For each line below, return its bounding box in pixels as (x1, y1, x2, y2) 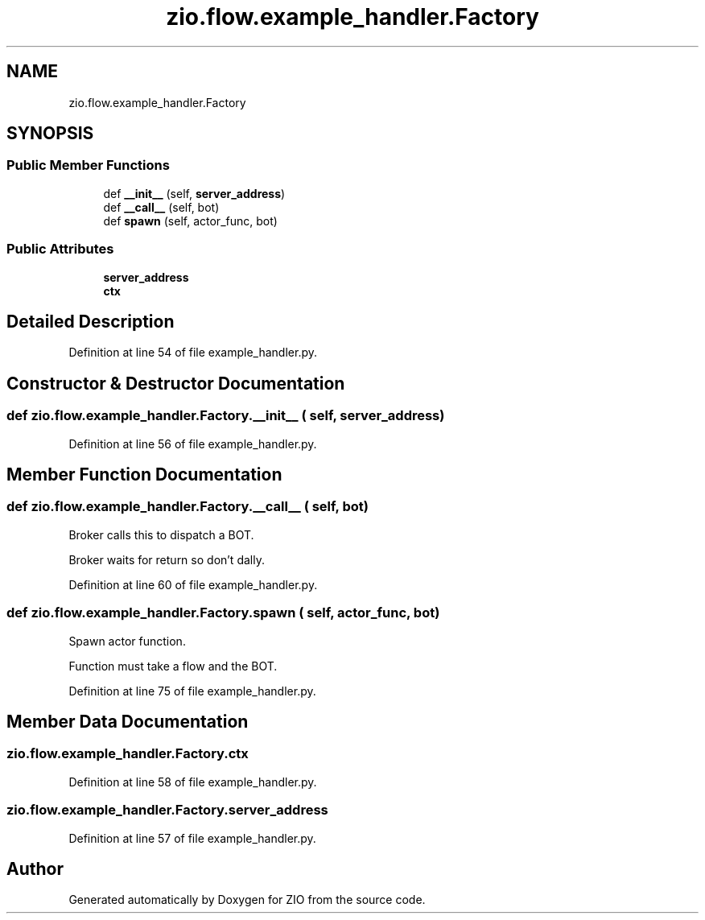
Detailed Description (6, 311, 175, 332)
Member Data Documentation (6, 712, 249, 732)
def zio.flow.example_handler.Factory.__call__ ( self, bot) (6, 498, 369, 515)
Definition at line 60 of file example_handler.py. (68, 577, 318, 592)
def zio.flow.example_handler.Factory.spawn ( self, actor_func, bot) (6, 604, 440, 621)
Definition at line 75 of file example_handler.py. (68, 683, 316, 698)
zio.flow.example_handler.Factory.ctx (6, 745, 249, 762)
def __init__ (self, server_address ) (103, 186, 286, 200)
